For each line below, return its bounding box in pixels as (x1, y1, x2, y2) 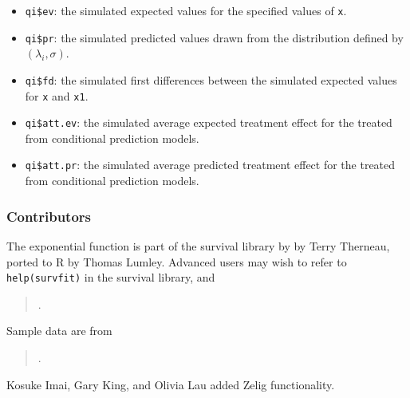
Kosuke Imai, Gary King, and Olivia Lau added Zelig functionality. (6, 376, 335, 392)
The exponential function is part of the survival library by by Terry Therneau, (6, 237, 390, 254)
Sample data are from (6, 322, 112, 339)
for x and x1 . (25, 87, 89, 104)
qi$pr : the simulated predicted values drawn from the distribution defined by (25, 29, 404, 45)
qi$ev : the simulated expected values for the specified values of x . (25, 2, 347, 18)
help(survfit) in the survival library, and (6, 269, 215, 286)
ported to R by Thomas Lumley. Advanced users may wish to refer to (6, 253, 347, 270)
